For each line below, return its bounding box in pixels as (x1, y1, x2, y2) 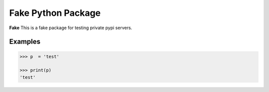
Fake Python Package (9, 7, 101, 18)
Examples (9, 38, 41, 46)
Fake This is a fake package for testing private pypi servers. (9, 25, 133, 31)
